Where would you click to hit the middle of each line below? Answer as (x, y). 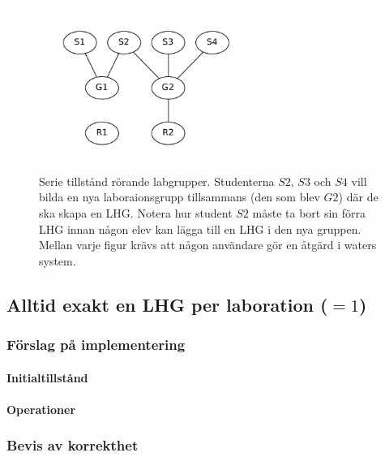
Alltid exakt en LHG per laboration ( (167, 304)
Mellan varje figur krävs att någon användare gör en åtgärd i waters (208, 245)
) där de (358, 197)
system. (58, 260)
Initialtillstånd (47, 377)
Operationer (41, 409)
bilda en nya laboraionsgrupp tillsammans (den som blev (180, 197)
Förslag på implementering (96, 344)
